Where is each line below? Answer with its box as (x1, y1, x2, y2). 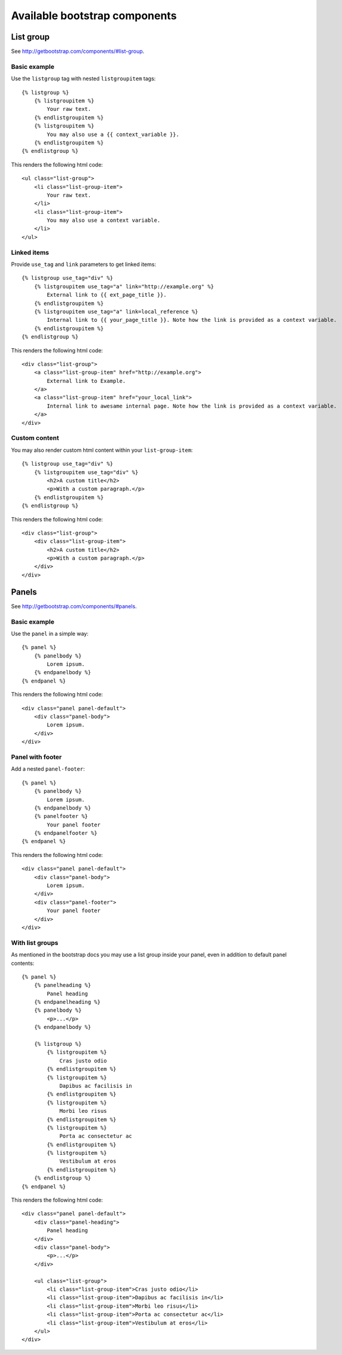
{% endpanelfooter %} (33, 830, 98, 837)
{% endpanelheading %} (33, 998, 101, 1006)
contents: (11, 959, 35, 967)
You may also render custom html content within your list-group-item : (11, 446, 193, 454)
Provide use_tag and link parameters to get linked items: (11, 261, 157, 268)
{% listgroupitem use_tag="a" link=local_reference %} (33, 308, 199, 315)
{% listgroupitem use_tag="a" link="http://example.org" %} (33, 283, 215, 290)
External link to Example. (47, 378, 126, 384)
